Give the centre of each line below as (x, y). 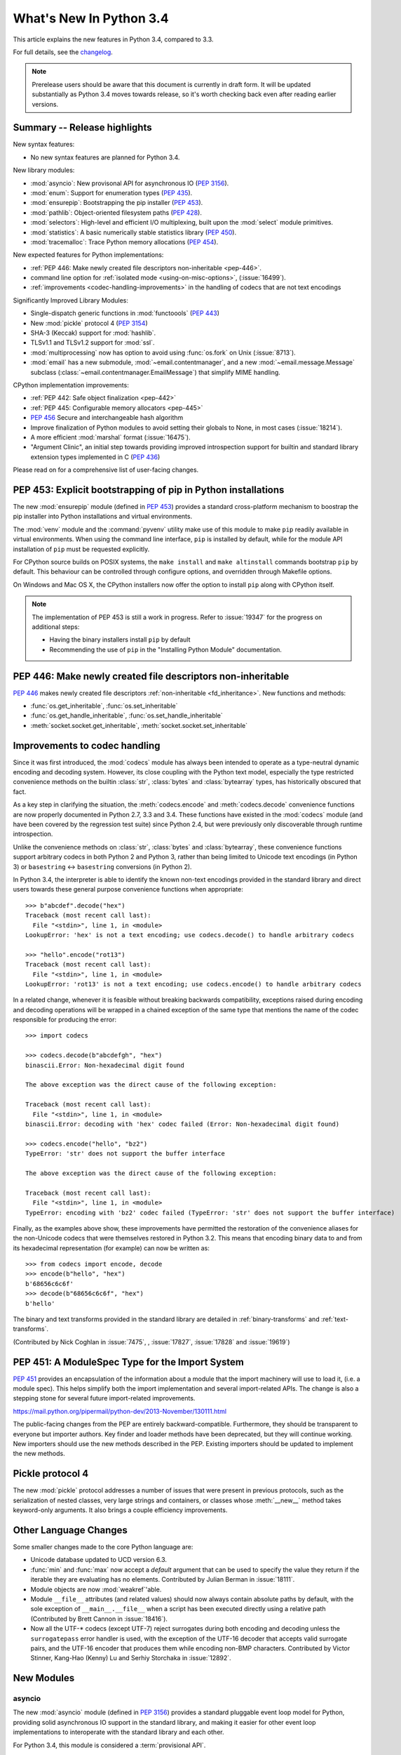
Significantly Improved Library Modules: (71, 300)
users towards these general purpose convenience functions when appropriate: (128, 889)
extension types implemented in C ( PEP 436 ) (95, 457)
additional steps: (56, 627)
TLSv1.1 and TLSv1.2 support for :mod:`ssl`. (93, 343)
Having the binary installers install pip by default (120, 640)
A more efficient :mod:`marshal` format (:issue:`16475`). (110, 437)
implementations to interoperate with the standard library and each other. (118, 1732)
